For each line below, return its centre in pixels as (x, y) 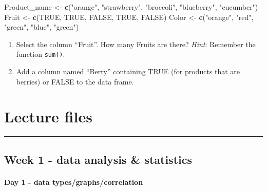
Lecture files (48, 116)
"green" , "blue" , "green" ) (42, 27)
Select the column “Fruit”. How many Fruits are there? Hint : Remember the (136, 44)
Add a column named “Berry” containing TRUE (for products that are (128, 71)
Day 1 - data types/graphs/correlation (74, 182)
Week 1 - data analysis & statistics (98, 159)
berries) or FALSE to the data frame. (75, 81)
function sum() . (41, 54)
